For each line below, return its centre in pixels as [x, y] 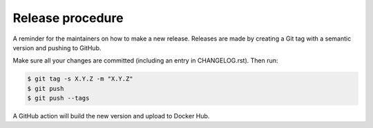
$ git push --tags [58, 98]
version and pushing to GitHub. [57, 47]
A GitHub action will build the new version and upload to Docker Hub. [111, 116]
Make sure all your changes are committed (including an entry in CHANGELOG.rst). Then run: [145, 61]
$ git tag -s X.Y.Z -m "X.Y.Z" [80, 79]
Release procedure [68, 18]
